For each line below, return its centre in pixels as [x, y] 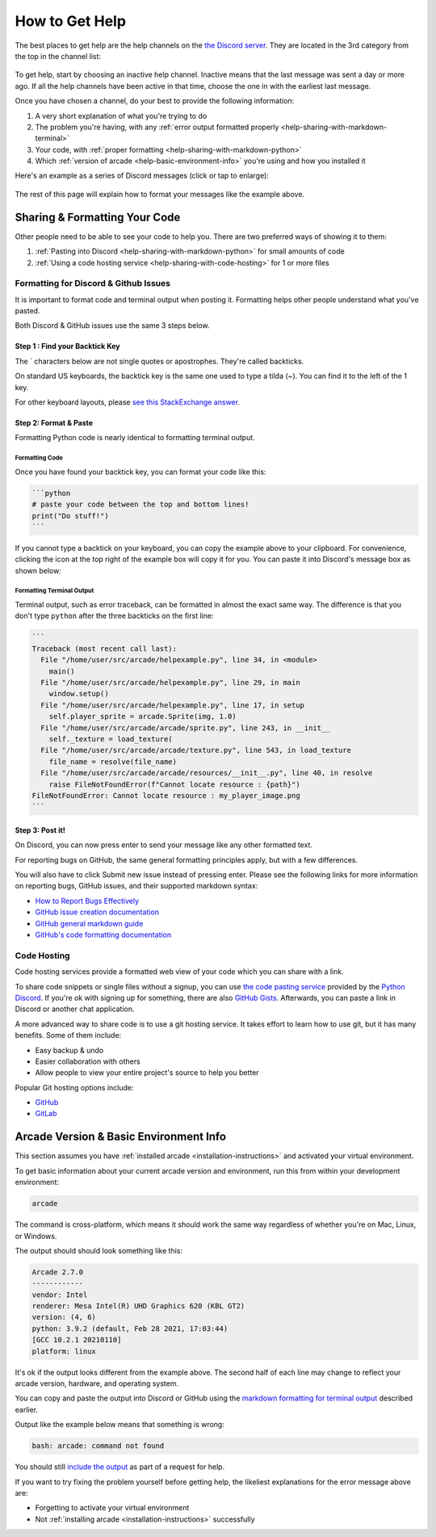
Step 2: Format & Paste [54, 423]
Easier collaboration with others [88, 1061]
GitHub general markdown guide [89, 923]
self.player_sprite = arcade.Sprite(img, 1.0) [143, 716]
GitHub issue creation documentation [97, 912]
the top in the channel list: [58, 56]
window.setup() [79, 694]
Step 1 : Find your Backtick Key [67, 346]
